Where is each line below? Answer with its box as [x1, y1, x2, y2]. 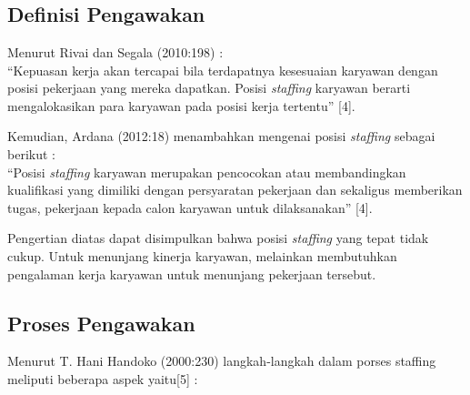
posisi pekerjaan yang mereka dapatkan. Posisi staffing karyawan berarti [7, 78, 411, 97]
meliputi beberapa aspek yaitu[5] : [7, 369, 198, 388]
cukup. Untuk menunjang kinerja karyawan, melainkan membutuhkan [7, 246, 397, 265]
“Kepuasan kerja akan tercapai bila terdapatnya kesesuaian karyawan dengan [7, 60, 438, 79]
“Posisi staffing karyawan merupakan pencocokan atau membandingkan [7, 162, 406, 181]
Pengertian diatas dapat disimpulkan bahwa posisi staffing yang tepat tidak [7, 228, 429, 248]
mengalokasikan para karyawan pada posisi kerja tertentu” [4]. [7, 96, 355, 115]
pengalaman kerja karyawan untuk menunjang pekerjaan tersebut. [7, 264, 376, 283]
